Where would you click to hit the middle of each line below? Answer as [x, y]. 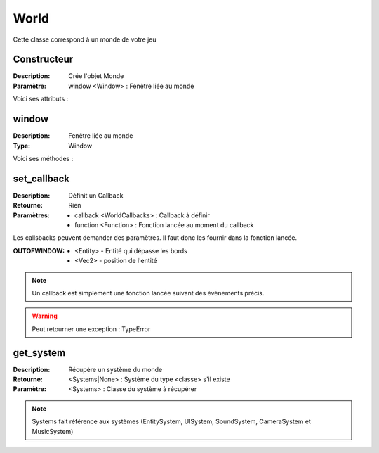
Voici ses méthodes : [43, 158]
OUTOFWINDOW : [39, 250]
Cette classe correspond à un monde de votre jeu [85, 39]
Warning [45, 316]
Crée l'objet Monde [96, 76]
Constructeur [43, 59]
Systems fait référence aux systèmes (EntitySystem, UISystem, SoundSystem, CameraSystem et [172, 421]
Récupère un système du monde [115, 369]
